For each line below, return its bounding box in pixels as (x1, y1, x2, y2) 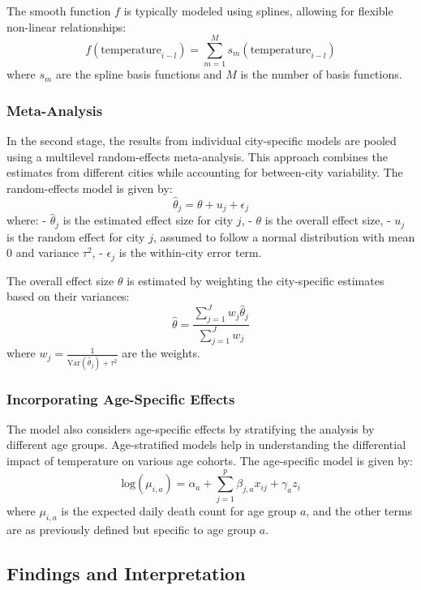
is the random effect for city (6, 228, 145, 245)
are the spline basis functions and (56, 66, 222, 83)
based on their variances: (6, 288, 130, 305)
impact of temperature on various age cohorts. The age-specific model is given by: (6, 452, 413, 469)
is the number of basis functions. (240, 66, 402, 83)
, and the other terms (306, 502, 413, 519)
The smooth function (6, 2, 111, 19)
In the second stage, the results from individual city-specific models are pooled (6, 132, 397, 149)
